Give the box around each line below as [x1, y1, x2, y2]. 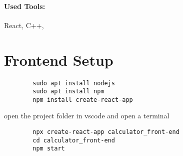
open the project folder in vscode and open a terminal [4, 110, 169, 121]
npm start [32, 145, 65, 152]
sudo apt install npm [32, 88, 104, 95]
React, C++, [4, 20, 44, 30]
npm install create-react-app [32, 96, 133, 103]
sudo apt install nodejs [32, 79, 115, 87]
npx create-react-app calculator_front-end [32, 128, 179, 136]
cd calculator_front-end [32, 136, 115, 144]
